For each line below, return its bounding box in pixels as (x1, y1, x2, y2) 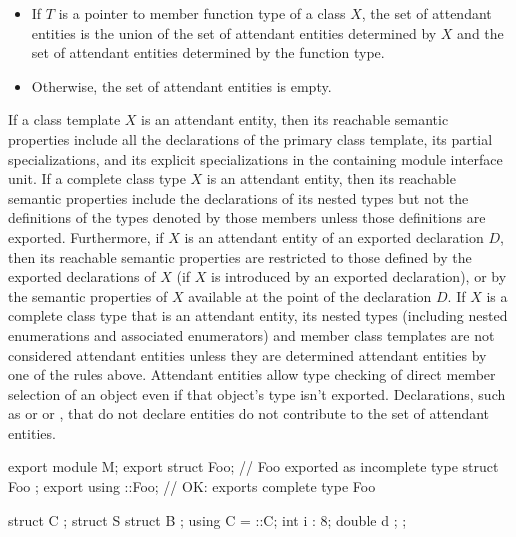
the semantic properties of (8, 285, 168, 306)
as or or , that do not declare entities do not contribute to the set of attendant (8, 403, 490, 424)
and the (457, 22, 504, 43)
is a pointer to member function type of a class (58, 3, 346, 23)
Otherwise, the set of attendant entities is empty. (31, 75, 332, 96)
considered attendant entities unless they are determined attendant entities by (8, 344, 487, 365)
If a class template (8, 109, 121, 130)
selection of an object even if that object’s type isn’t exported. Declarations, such (8, 383, 506, 404)
